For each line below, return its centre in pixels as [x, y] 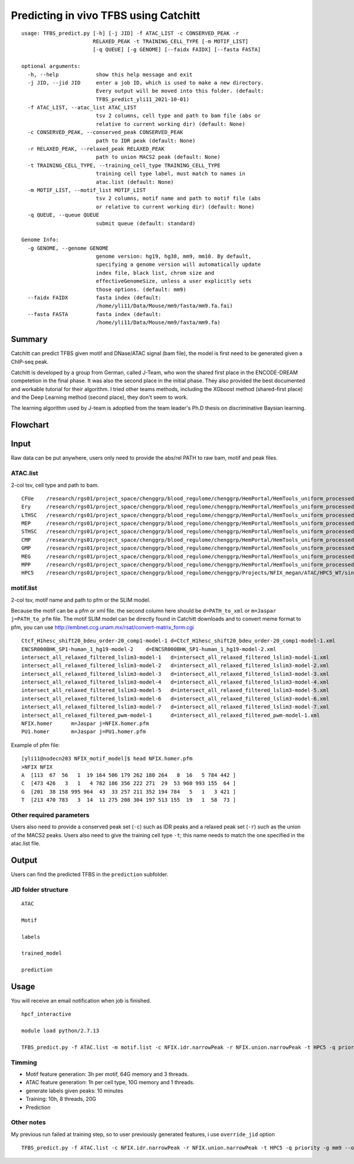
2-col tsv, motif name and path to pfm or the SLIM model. [81, 600]
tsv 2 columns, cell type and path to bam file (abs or [178, 116]
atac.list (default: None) [135, 182]
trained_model [42, 953]
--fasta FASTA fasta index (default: [94, 314]
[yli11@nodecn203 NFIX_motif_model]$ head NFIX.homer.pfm [107, 759]
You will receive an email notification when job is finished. [81, 1000]
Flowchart [30, 425]
